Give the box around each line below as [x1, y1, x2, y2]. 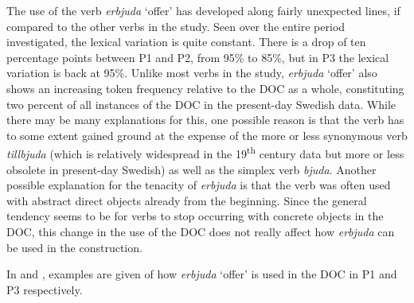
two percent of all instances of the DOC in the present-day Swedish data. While [6, 95, 396, 112]
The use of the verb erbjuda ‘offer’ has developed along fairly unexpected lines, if [6, 2, 400, 18]
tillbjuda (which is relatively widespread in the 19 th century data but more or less [6, 143, 404, 161]
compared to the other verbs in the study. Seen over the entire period [6, 17, 346, 34]
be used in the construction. [6, 239, 143, 255]
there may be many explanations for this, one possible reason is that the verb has [6, 111, 404, 128]
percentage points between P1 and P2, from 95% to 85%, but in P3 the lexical [6, 49, 389, 65]
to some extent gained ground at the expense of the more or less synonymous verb [6, 126, 408, 143]
